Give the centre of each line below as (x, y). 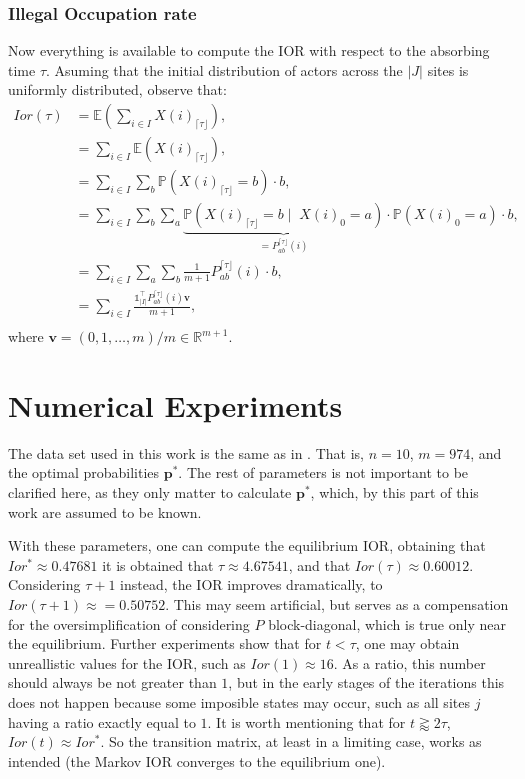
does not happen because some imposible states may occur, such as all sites (239, 702)
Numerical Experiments (175, 404)
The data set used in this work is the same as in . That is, (186, 452)
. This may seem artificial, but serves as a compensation (337, 604)
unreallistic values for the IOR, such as (127, 662)
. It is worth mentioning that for (306, 721)
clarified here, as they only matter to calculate (150, 492)
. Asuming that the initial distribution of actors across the (224, 69)
